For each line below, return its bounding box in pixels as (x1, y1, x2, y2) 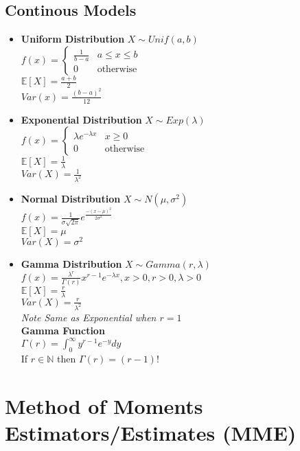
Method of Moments (5, 391, 203, 419)
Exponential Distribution (21, 112, 142, 126)
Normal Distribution (21, 191, 121, 205)
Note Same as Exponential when (21, 310, 157, 324)
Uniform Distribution (21, 32, 125, 46)
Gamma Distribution (21, 256, 122, 270)
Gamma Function (21, 323, 105, 338)
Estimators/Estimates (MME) (5, 419, 297, 447)
